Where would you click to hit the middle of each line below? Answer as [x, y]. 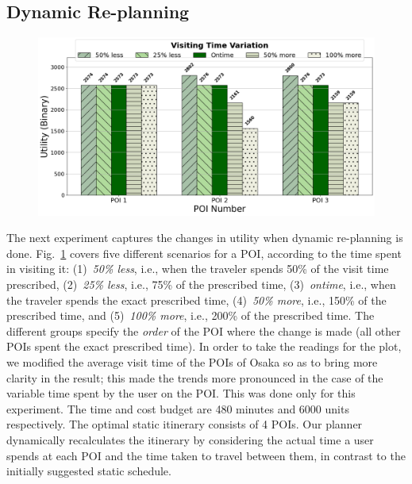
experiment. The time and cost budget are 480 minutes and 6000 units [178, 408]
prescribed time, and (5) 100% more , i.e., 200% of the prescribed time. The [191, 315]
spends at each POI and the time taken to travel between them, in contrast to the [206, 455]
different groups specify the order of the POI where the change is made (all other [204, 330]
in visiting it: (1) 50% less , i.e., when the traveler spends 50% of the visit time [198, 269]
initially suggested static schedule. [89, 471]
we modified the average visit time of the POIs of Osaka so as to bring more [192, 361]
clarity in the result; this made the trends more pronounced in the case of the [195, 377]
